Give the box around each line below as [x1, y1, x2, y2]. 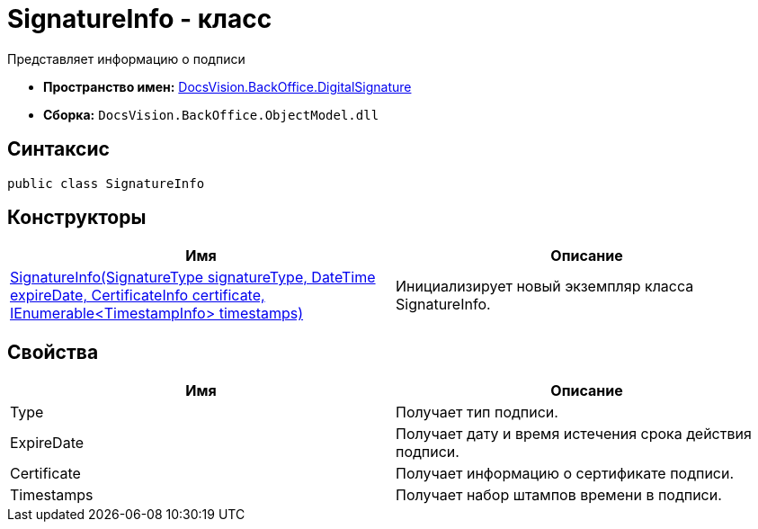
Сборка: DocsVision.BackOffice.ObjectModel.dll [43, 106, 379, 122]
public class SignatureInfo [7, 175, 205, 191]
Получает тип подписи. [396, 403, 558, 422]
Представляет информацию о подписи [7, 50, 245, 67]
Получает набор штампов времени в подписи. [396, 486, 722, 505]
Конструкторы [7, 206, 147, 229]
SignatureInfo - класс [7, 4, 272, 34]
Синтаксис [7, 138, 110, 161]
